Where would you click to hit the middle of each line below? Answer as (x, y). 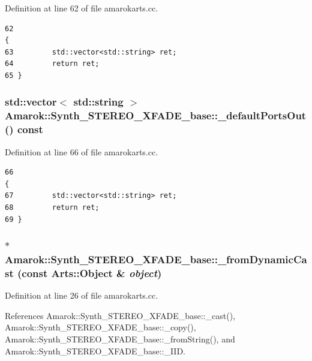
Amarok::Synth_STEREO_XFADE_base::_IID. (95, 351)
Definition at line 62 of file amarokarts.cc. (82, 8)
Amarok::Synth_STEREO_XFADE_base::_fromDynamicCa (156, 259)
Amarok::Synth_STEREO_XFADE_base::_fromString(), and (120, 339)
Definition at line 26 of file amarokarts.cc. (82, 295)
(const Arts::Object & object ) (90, 273)
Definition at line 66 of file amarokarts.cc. (82, 151)
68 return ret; (52, 207)
